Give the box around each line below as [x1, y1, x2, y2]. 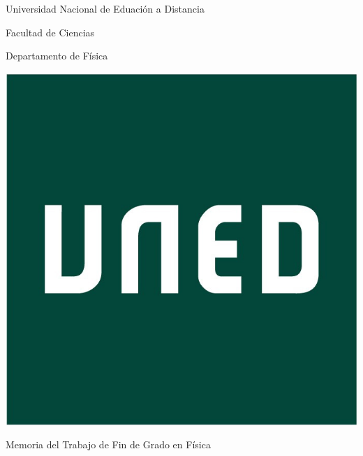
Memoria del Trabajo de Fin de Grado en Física [6, 437, 211, 452]
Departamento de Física [6, 48, 108, 63]
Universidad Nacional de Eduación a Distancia [6, 1, 205, 15]
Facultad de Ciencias [6, 24, 95, 39]
